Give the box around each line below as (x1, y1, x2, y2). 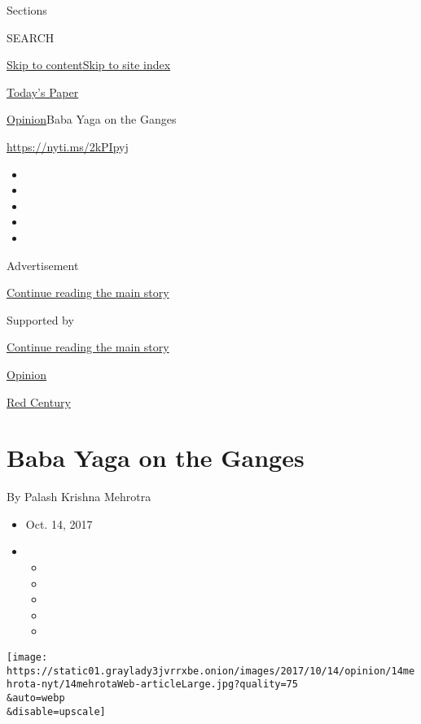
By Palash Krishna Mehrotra (7, 488, 151, 505)
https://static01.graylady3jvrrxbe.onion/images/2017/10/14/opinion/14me (7, 665, 415, 677)
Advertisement (7, 256, 79, 273)
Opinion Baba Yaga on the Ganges (7, 111, 177, 128)
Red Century (7, 393, 71, 410)
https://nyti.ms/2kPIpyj (7, 137, 129, 155)
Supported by (7, 311, 74, 328)
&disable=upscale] (7, 705, 106, 717)
